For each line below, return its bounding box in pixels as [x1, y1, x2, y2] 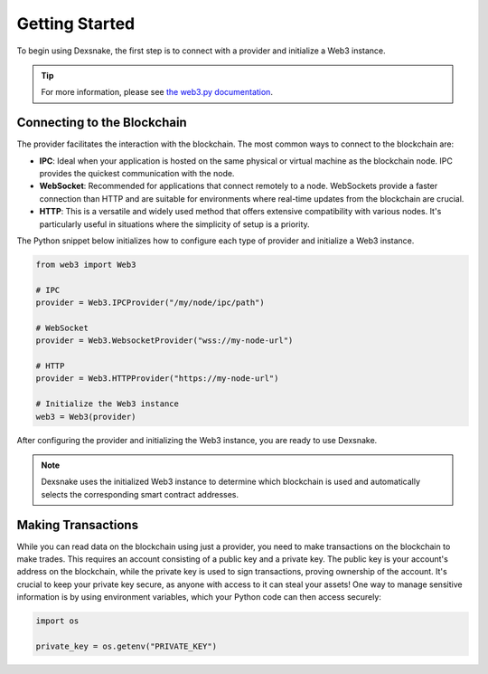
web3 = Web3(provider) [35, 412, 136, 422]
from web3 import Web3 [35, 259, 136, 270]
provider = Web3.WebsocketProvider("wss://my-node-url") [35, 336, 294, 346]
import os [35, 616, 80, 626]
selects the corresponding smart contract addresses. [41, 489, 239, 499]
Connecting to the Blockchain [16, 115, 187, 130]
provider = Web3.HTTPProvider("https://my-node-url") [35, 374, 279, 384]
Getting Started [16, 14, 136, 33]
